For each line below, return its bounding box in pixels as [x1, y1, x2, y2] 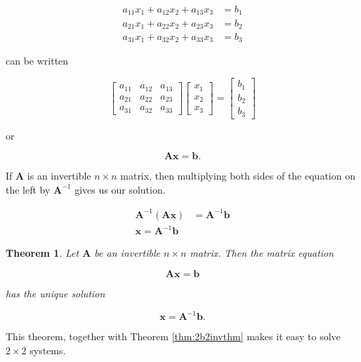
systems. [29, 342, 66, 357]
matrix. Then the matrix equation [190, 246, 334, 260]
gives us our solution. [74, 182, 166, 196]
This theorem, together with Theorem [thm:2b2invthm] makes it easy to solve [6, 329, 341, 344]
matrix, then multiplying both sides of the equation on [120, 168, 355, 183]
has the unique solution [6, 286, 105, 300]
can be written [6, 53, 69, 68]
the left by [6, 182, 51, 196]
